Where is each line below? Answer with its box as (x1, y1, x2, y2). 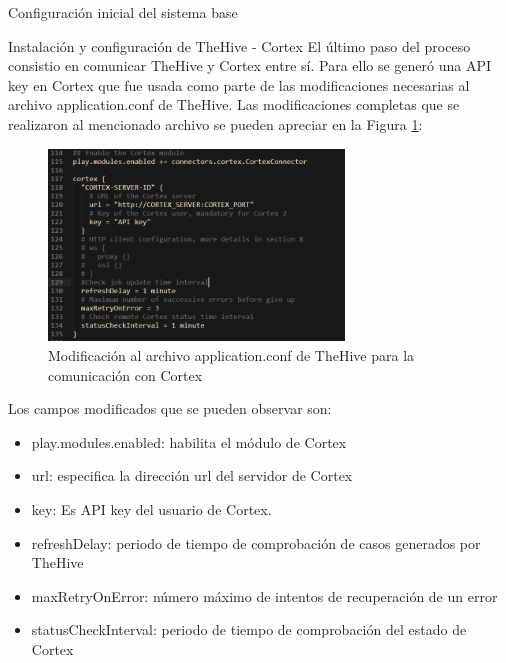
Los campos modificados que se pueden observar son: (8, 398, 332, 419)
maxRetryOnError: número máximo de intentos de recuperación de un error (31, 585, 498, 606)
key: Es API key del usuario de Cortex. (31, 499, 272, 519)
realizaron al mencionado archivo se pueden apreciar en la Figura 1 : (8, 113, 423, 134)
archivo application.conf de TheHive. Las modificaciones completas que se (8, 94, 460, 115)
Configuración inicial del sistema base (8, 2, 238, 22)
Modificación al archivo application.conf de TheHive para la (48, 345, 415, 366)
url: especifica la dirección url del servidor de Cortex (31, 465, 353, 486)
